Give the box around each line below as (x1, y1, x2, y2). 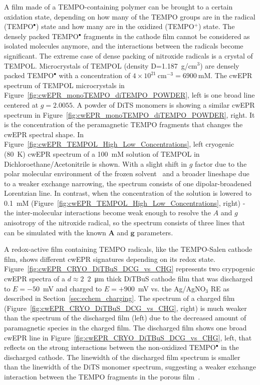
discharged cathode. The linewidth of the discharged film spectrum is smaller (4, 351, 240, 362)
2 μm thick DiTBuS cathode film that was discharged (87, 273, 253, 284)
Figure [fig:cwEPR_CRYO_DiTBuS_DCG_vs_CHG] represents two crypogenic (4, 263, 255, 274)
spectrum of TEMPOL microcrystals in (4, 80, 125, 90)
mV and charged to (43, 283, 102, 293)
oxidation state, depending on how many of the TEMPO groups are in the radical (4, 11, 255, 22)
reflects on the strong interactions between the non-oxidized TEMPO (4, 342, 216, 352)
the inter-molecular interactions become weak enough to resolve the (4, 207, 211, 218)
